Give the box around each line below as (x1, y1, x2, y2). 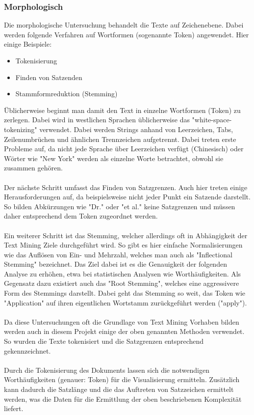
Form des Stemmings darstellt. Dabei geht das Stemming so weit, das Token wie (4, 288, 246, 298)
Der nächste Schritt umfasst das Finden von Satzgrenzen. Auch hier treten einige (4, 182, 248, 192)
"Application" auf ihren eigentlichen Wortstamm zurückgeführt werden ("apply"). (4, 297, 247, 307)
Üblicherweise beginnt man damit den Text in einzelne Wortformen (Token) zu (4, 105, 241, 115)
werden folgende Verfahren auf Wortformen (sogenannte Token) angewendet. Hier (4, 29, 249, 39)
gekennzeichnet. (4, 345, 51, 356)
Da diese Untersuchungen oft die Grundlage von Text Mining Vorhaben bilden (4, 316, 239, 327)
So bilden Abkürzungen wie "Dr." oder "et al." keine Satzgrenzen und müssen (4, 201, 235, 211)
